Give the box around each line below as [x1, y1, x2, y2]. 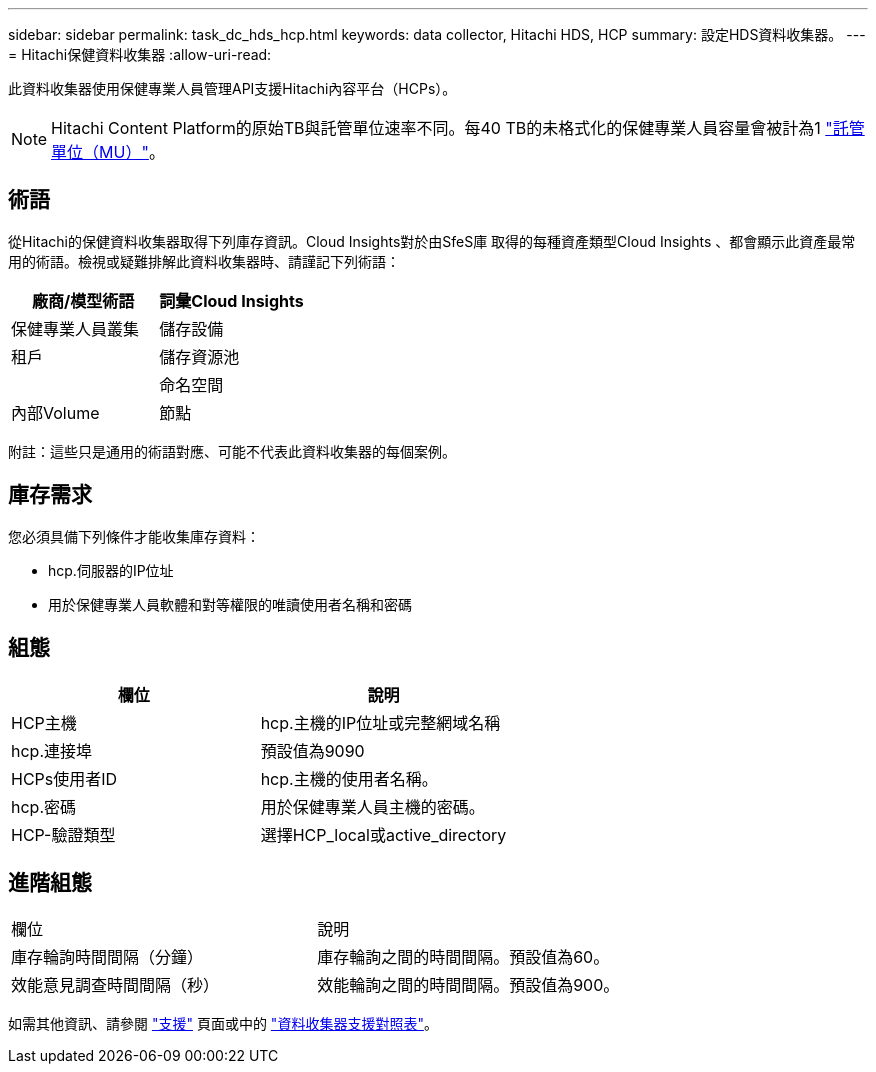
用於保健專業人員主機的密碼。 [260, 796, 485, 817]
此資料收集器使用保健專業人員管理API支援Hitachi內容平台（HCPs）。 [8, 80, 457, 97]
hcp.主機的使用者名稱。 [260, 768, 438, 789]
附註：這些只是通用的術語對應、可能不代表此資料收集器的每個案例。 [8, 442, 456, 460]
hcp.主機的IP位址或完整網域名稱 [260, 712, 501, 733]
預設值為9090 [260, 740, 365, 761]
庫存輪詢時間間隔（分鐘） [11, 947, 204, 968]
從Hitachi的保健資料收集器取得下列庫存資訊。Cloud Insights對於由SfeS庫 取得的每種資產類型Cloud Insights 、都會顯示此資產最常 [8, 232, 856, 250]
